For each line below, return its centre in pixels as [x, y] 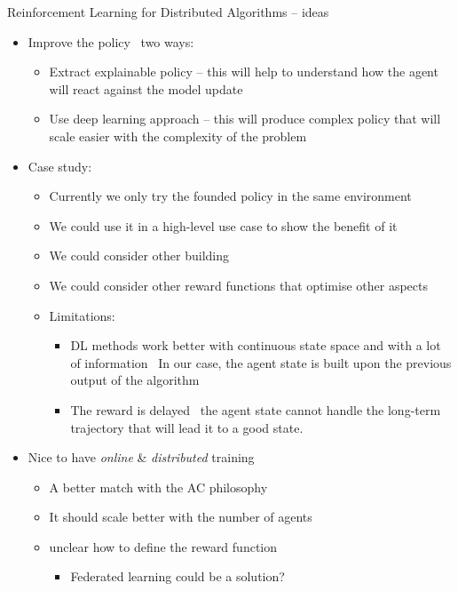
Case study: [60, 166]
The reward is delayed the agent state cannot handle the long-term [256, 409]
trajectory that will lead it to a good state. [187, 427]
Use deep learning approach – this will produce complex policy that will [245, 119]
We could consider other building [139, 256]
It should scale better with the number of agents [181, 517]
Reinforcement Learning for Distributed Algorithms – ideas [168, 12]
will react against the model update [146, 88]
